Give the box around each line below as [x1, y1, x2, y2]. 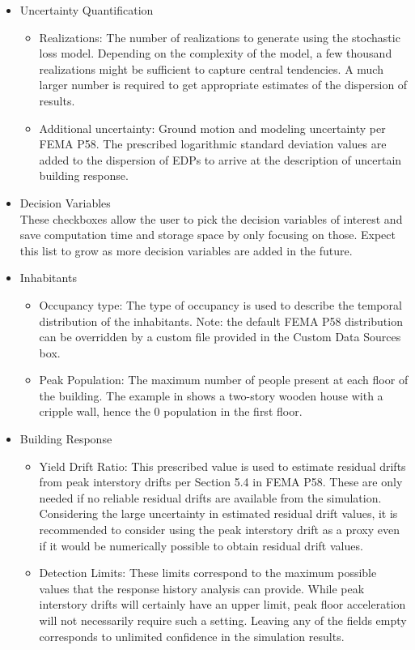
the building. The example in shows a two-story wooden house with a [39, 387, 383, 404]
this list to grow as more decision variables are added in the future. [19, 242, 353, 259]
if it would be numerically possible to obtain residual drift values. [39, 537, 363, 554]
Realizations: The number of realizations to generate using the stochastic [39, 28, 400, 45]
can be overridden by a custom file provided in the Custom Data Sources [39, 328, 401, 345]
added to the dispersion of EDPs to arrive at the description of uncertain [39, 151, 402, 168]
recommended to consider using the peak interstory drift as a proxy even [39, 521, 400, 538]
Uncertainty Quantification [19, 2, 154, 18]
